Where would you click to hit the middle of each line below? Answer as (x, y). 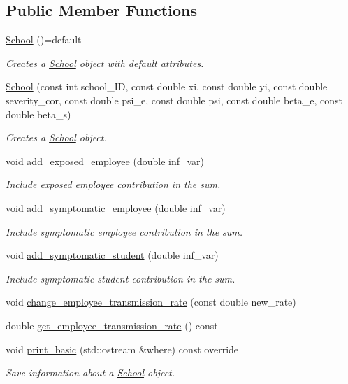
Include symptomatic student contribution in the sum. (121, 278)
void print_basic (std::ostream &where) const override (122, 349)
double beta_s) (38, 114)
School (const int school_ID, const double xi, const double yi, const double (167, 86)
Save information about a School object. (90, 372)
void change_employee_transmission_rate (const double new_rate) (151, 302)
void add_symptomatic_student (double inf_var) (112, 255)
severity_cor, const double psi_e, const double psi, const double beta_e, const (174, 100)
